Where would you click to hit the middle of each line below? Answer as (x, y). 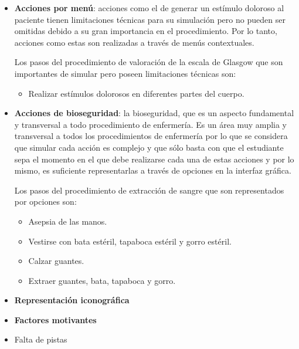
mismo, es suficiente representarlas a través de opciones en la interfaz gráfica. (153, 170)
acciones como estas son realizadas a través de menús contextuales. (134, 42)
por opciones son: (45, 201)
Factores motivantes (55, 319)
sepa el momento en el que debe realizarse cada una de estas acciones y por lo (154, 159)
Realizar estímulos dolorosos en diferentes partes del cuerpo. (136, 93)
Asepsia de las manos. (68, 221)
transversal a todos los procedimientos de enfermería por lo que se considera (151, 136)
